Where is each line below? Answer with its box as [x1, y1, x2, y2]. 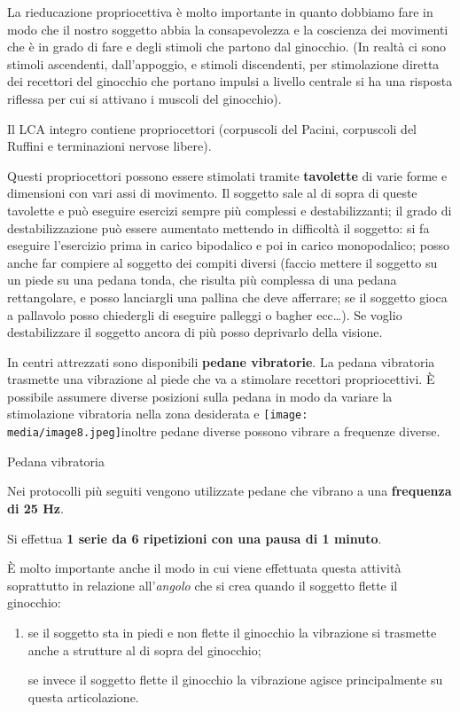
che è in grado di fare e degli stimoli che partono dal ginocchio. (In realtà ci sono [7, 37, 446, 56]
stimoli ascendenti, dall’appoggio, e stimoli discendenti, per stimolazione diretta [7, 54, 440, 73]
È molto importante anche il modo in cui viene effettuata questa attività [7, 559, 402, 577]
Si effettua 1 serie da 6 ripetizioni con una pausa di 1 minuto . [7, 528, 382, 547]
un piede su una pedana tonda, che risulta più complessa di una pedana [7, 270, 397, 289]
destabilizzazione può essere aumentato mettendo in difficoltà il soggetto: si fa [7, 218, 430, 237]
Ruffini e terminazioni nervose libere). [7, 137, 212, 155]
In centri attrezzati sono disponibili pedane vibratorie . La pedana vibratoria [7, 352, 435, 371]
